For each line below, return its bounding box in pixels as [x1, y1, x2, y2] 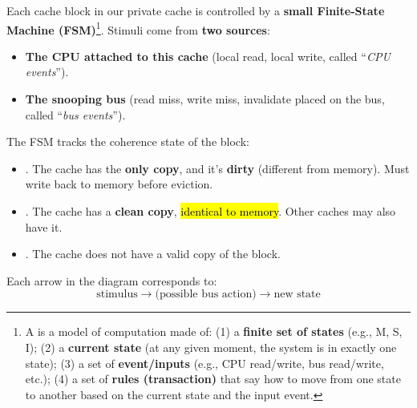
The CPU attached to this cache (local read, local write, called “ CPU [25, 47, 391, 64]
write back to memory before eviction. [25, 176, 213, 192]
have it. [25, 218, 63, 235]
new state [273, 289, 321, 301]
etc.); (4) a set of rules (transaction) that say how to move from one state [25, 370, 401, 387]
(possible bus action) [155, 289, 257, 301]
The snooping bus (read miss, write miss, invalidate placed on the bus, [25, 91, 385, 107]
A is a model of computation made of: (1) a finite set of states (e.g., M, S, [25, 323, 403, 340]
